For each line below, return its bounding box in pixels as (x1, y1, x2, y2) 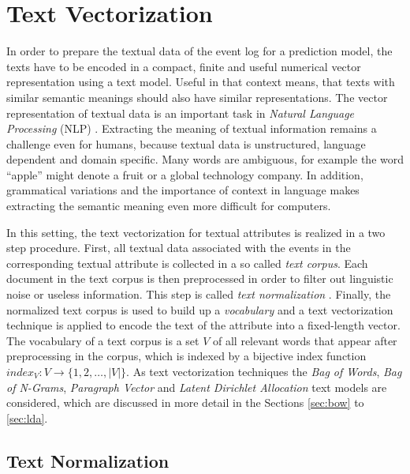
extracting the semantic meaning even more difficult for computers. (6, 197, 331, 214)
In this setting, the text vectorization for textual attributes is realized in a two (6, 224, 386, 240)
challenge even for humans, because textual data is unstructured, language (6, 135, 366, 152)
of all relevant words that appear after (213, 332, 397, 348)
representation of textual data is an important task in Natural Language (6, 104, 355, 121)
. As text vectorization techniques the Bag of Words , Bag (126, 363, 402, 379)
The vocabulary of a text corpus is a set (6, 332, 199, 348)
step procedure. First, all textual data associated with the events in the (6, 239, 351, 256)
